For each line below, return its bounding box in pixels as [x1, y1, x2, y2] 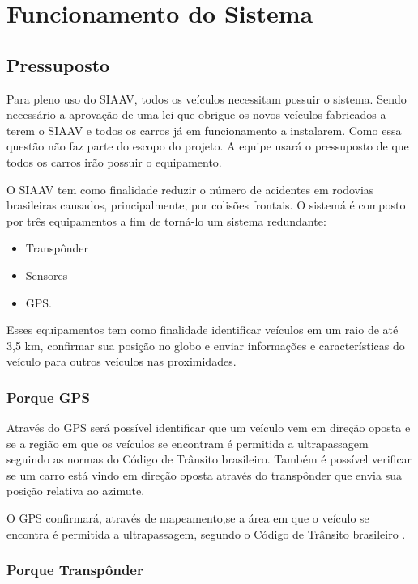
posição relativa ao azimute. [6, 482, 145, 499]
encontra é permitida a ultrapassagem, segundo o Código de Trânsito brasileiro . [6, 525, 406, 542]
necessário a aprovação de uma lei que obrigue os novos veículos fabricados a [6, 106, 386, 123]
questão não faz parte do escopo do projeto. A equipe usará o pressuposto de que [6, 138, 409, 154]
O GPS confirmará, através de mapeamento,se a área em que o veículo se [6, 510, 369, 527]
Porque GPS [6, 387, 90, 407]
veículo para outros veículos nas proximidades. [6, 353, 237, 370]
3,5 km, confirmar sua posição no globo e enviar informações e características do [6, 336, 405, 353]
